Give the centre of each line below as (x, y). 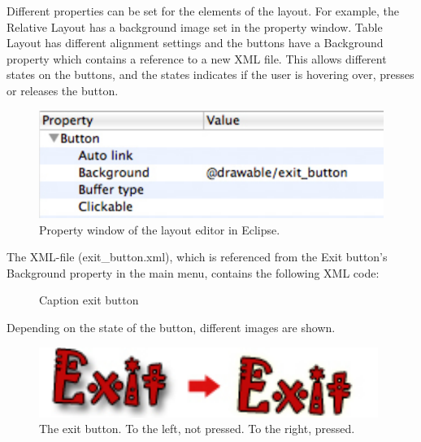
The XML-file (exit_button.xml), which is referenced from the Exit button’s (197, 257)
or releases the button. (63, 90)
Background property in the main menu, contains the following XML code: (193, 272)
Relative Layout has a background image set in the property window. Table (195, 26)
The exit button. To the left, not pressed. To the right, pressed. (197, 429)
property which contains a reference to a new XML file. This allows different (197, 58)
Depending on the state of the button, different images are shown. (171, 327)
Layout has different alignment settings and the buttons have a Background (195, 43)
